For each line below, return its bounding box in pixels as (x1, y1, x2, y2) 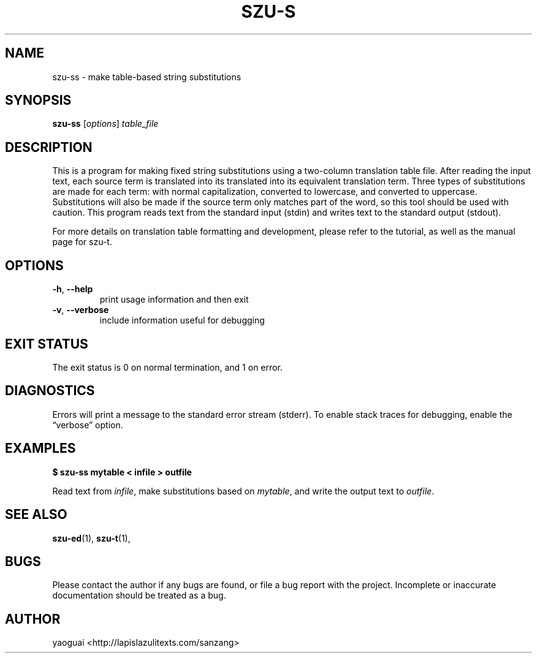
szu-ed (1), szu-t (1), (52, 532, 131, 543)
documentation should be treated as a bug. (52, 590, 226, 601)
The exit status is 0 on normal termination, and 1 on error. (52, 361, 283, 372)
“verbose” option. (52, 419, 123, 430)
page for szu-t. (52, 236, 112, 248)
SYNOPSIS (5, 93, 72, 108)
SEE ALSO (5, 507, 67, 523)
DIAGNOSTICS (5, 383, 95, 399)
